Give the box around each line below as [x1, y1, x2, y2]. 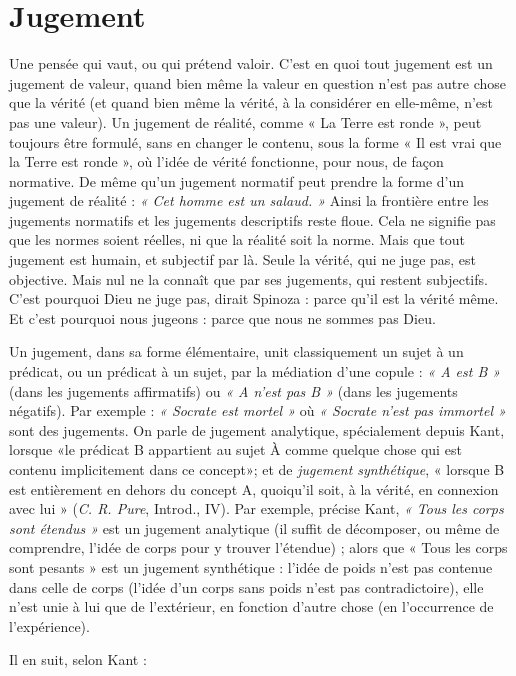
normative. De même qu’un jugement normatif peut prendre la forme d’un [9, 170, 465, 191]
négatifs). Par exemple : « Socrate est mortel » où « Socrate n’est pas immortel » [9, 400, 506, 421]
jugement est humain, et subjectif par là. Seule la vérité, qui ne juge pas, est [9, 249, 477, 270]
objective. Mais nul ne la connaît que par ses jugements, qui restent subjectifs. [9, 268, 488, 289]
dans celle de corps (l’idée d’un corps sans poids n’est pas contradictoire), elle [9, 576, 484, 597]
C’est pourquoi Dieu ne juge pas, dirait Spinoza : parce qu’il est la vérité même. [9, 288, 499, 309]
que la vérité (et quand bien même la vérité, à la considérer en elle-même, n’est [9, 92, 494, 113]
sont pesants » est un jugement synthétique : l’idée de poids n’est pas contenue [9, 556, 493, 577]
